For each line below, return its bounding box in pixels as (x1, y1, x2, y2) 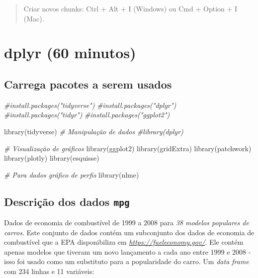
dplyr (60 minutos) (4, 42, 136, 63)
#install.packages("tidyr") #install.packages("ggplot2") (4, 109, 170, 120)
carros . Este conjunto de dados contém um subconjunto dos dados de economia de (4, 227, 255, 237)
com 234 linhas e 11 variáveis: (4, 266, 94, 277)
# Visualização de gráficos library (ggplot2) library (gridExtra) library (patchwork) (4, 143, 252, 153)
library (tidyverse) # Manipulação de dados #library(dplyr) (4, 126, 183, 136)
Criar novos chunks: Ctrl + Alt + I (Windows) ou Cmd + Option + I (23, 3, 238, 13)
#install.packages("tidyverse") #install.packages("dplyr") (4, 99, 176, 110)
